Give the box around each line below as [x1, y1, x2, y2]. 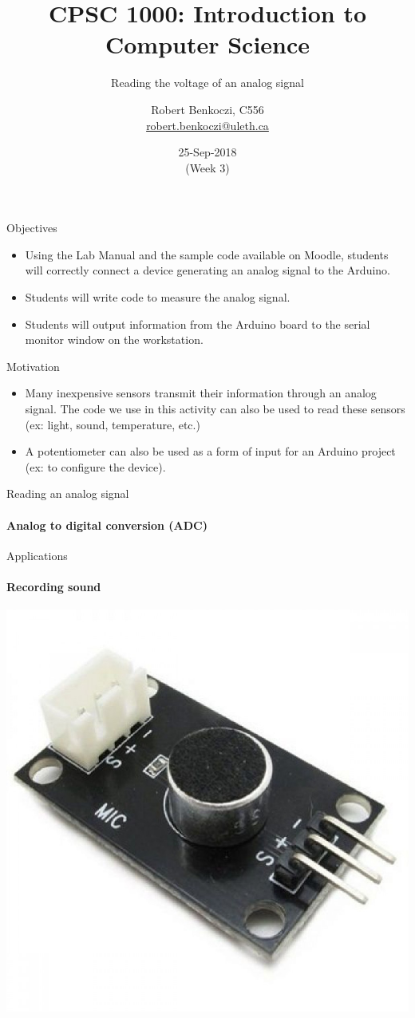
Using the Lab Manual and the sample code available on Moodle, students [25, 246, 389, 262]
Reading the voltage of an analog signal [111, 74, 304, 91]
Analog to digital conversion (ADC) [6, 516, 207, 533]
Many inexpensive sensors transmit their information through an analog [25, 385, 377, 401]
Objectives [6, 219, 57, 236]
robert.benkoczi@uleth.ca [146, 116, 269, 133]
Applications [6, 546, 68, 563]
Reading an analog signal [6, 485, 129, 502]
